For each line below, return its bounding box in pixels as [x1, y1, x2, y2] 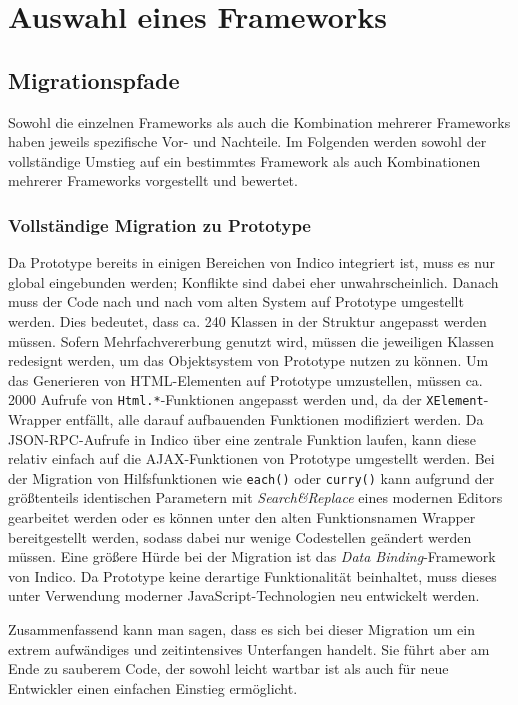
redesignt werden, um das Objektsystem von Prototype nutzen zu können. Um [8, 350, 489, 371]
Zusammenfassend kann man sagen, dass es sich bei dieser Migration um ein [8, 618, 476, 639]
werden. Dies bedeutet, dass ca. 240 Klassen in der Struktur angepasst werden [8, 310, 487, 331]
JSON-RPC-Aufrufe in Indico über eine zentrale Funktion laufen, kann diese [8, 428, 477, 449]
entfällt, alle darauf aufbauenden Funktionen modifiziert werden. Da [66, 408, 484, 429]
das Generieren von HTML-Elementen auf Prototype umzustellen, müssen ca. [8, 369, 483, 390]
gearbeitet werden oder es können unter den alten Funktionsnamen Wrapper [8, 507, 476, 528]
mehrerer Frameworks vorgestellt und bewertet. [8, 170, 298, 191]
